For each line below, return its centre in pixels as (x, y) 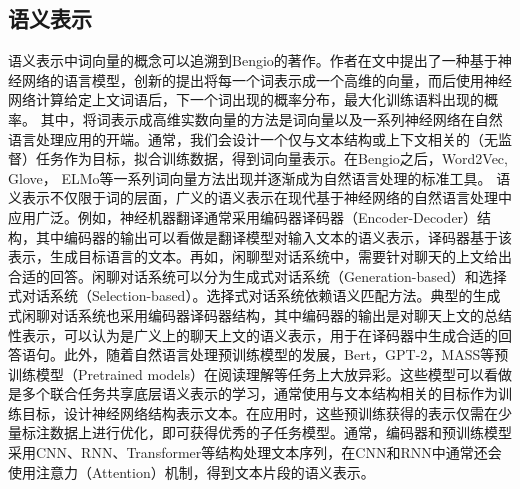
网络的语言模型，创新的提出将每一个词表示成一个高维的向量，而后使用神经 (266, 79)
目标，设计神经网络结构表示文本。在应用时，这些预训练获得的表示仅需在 (259, 412)
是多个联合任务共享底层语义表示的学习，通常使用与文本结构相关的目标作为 (253, 393)
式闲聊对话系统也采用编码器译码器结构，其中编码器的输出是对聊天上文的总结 (260, 314)
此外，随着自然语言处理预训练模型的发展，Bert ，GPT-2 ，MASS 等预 (286, 354)
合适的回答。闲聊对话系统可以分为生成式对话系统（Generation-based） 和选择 (257, 275)
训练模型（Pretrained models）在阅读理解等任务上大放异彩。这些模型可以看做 (260, 373)
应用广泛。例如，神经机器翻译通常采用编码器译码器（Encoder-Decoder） (243, 216)
